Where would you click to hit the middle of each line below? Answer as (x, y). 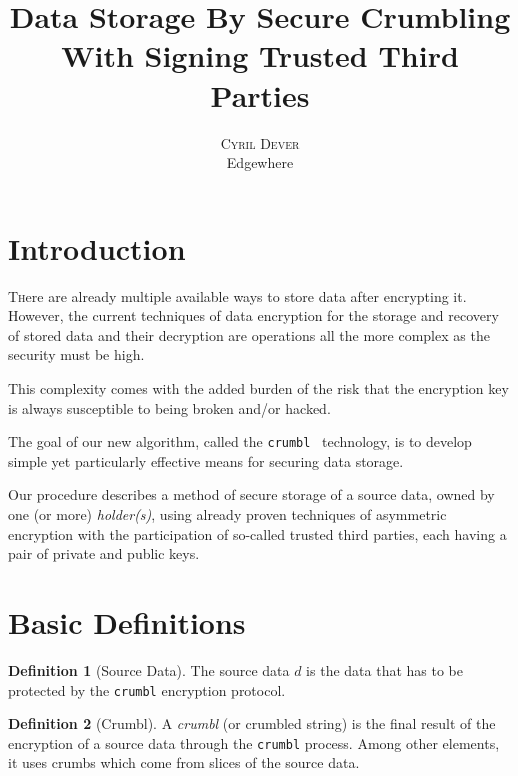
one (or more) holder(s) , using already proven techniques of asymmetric (227, 514)
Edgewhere (260, 162)
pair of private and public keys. (104, 553)
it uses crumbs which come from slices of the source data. (184, 762)
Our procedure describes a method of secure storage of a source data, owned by (251, 494)
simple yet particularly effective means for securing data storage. (206, 460)
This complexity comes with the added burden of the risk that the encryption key (258, 388)
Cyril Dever (260, 142)
